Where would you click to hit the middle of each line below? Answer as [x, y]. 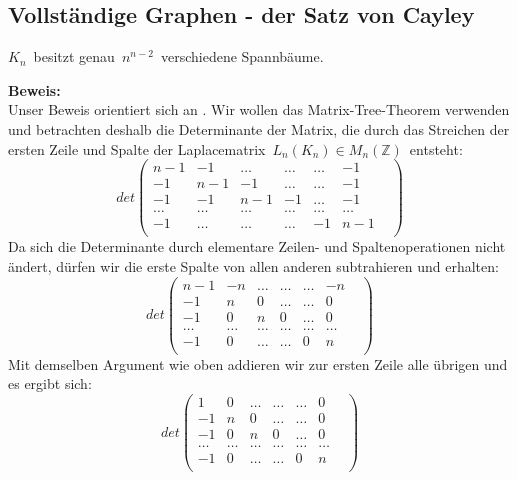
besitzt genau [74, 56]
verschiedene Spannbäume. [242, 56]
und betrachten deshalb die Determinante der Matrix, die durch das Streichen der [259, 128]
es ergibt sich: [50, 383]
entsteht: [436, 148]
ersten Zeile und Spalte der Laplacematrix [137, 148]
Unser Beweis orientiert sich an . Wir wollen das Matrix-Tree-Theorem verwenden [259, 109]
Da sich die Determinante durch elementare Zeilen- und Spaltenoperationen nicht [257, 246]
